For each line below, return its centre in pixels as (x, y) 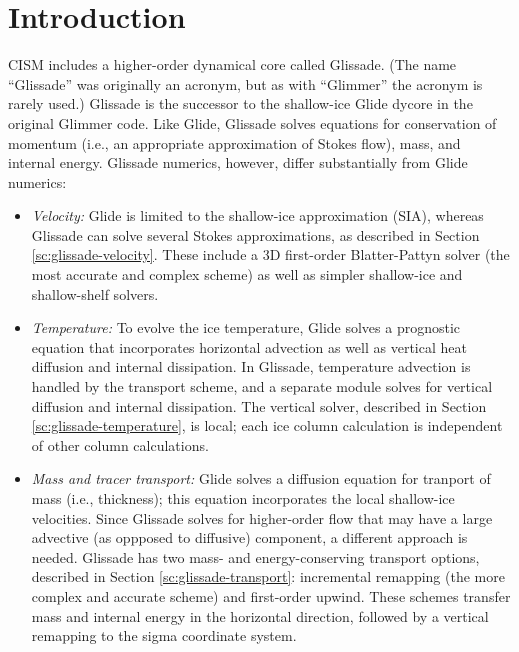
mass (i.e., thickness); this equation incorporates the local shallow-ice (243, 498)
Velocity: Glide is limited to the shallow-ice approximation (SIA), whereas (257, 215)
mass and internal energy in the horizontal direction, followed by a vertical (260, 615)
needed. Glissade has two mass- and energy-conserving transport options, (255, 556)
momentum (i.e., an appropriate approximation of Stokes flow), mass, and (234, 142)
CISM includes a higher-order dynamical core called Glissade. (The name (232, 64)
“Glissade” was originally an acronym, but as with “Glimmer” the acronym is (245, 83)
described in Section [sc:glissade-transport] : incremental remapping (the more (268, 576)
